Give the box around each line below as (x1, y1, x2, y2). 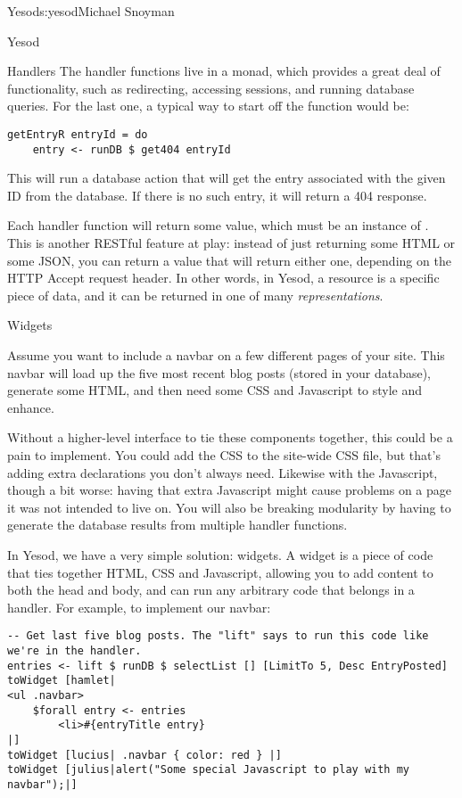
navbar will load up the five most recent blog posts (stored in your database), (7, 363, 431, 382)
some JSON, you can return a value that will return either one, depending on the (7, 251, 451, 269)
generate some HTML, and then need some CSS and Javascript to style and (7, 381, 423, 399)
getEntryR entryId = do (7, 128, 148, 141)
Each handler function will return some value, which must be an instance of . (7, 216, 429, 234)
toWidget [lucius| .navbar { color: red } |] (7, 748, 282, 761)
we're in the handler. (7, 645, 142, 657)
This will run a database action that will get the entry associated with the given (7, 169, 446, 187)
